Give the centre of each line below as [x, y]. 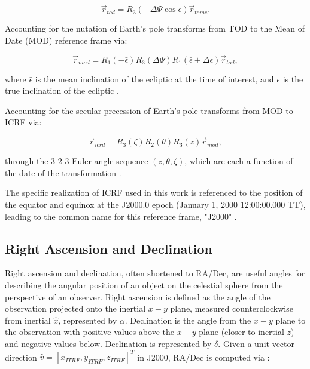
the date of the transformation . [63, 172]
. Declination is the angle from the [188, 320]
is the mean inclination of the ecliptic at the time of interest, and [154, 79]
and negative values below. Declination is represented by [108, 343]
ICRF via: [23, 122]
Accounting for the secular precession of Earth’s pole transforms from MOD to [149, 110]
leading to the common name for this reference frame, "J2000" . [121, 216]
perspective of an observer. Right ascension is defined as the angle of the [138, 296]
